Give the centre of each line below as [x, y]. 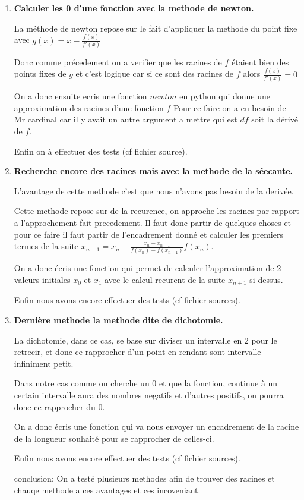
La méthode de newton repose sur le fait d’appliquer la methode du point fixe [156, 28]
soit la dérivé [275, 119]
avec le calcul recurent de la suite [165, 279]
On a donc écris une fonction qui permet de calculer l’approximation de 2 [148, 268]
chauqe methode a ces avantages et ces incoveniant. [107, 490]
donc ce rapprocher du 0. [59, 406]
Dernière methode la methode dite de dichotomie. [118, 320]
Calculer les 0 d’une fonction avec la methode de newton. [134, 8]
